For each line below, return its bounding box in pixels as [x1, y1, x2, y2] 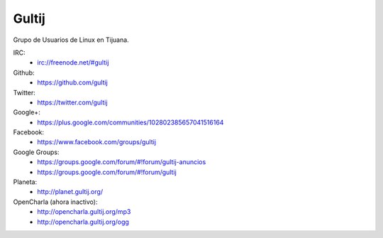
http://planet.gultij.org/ [37, 188, 103, 196]
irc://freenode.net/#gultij [37, 58, 109, 67]
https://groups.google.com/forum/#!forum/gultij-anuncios [37, 158, 206, 166]
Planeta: [13, 178, 38, 186]
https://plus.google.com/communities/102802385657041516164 [37, 118, 224, 126]
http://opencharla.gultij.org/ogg [37, 217, 129, 226]
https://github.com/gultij [37, 78, 108, 87]
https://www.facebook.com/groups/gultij [37, 138, 156, 146]
